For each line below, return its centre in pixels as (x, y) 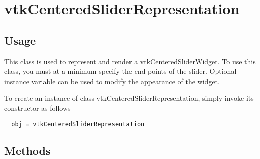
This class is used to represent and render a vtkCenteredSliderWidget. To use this (130, 61)
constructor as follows (37, 107)
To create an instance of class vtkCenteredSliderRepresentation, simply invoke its (129, 98)
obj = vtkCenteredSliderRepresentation (78, 124)
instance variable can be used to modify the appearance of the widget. (112, 81)
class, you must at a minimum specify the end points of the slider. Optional (120, 71)
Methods (27, 150)
